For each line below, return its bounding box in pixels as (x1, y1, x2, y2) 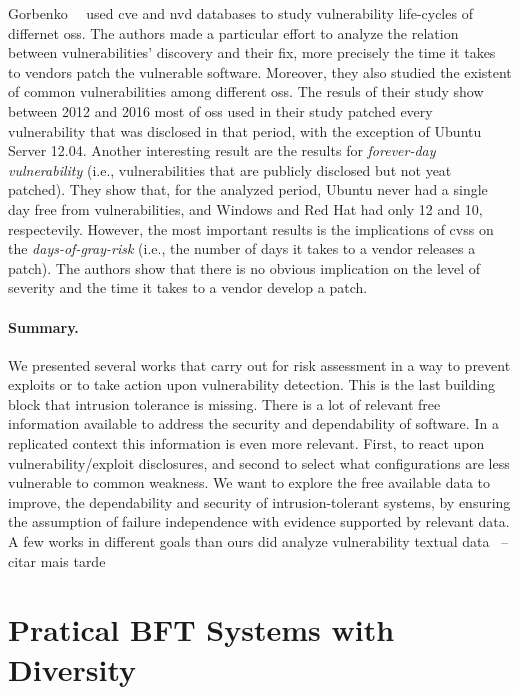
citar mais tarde (8, 550, 106, 571)
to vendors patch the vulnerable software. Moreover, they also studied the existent (8, 61, 512, 82)
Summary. (8, 316, 79, 337)
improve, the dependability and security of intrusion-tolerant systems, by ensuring (8, 491, 511, 512)
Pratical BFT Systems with (8, 609, 395, 650)
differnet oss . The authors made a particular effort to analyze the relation (8, 22, 459, 43)
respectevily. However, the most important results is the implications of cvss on (8, 218, 494, 239)
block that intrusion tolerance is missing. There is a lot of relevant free (8, 393, 441, 414)
